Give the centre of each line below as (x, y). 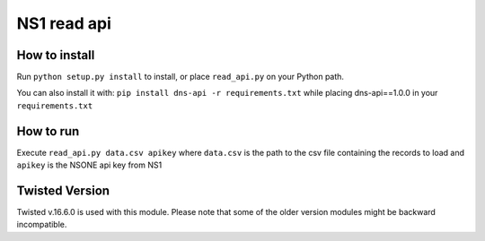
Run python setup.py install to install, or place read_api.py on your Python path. (181, 77)
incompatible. (42, 225)
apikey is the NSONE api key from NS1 (89, 165)
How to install (56, 55)
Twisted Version (63, 190)
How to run (48, 131)
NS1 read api (64, 23)
